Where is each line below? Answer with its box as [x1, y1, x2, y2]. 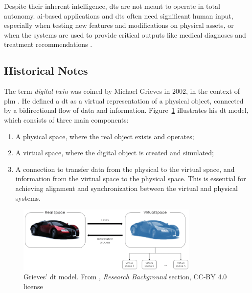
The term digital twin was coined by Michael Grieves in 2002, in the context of [4, 86, 240, 96]
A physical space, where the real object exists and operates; [15, 131, 194, 141]
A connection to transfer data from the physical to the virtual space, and [15, 164, 235, 174]
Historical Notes [4, 63, 88, 78]
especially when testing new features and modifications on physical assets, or [4, 20, 234, 30]
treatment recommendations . [4, 39, 92, 49]
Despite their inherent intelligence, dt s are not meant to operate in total [4, 1, 220, 11]
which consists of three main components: [4, 114, 129, 125]
